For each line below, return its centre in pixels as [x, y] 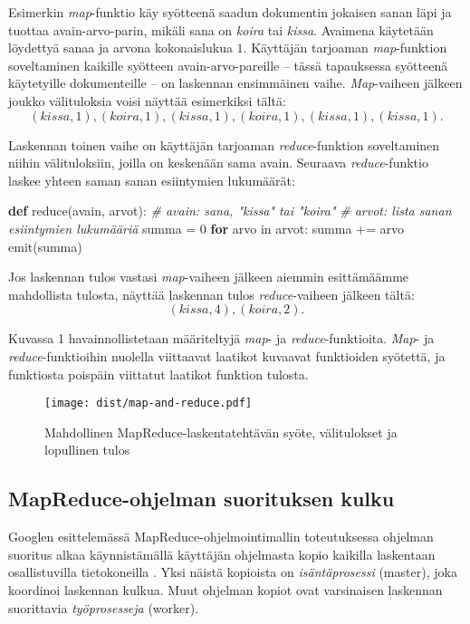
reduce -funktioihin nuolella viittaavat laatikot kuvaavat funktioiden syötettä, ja [227, 355]
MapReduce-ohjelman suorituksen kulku [201, 499]
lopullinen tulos [87, 450]
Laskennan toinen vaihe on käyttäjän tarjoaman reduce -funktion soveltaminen [224, 144]
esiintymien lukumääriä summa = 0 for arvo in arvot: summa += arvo [206, 228]
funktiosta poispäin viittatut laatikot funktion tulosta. [158, 374]
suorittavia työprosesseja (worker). [104, 607]
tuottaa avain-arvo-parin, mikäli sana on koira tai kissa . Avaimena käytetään [221, 29]
